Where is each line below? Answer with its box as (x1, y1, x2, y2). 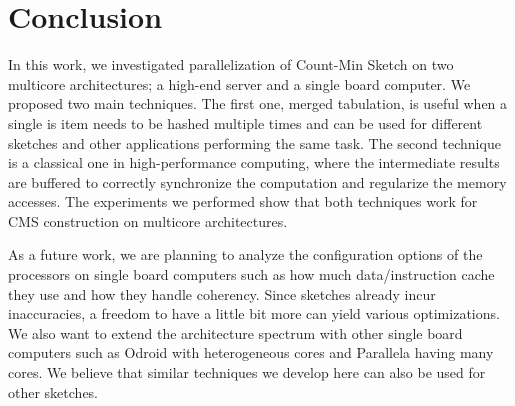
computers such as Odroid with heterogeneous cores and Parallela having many (8, 342, 494, 363)
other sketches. (8, 381, 99, 402)
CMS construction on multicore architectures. (8, 210, 288, 231)
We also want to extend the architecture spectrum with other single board (8, 322, 463, 343)
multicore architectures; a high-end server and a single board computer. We (8, 73, 471, 94)
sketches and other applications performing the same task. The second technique (8, 132, 501, 153)
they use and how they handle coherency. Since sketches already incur (8, 283, 436, 304)
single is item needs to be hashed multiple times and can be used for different (8, 112, 483, 133)
